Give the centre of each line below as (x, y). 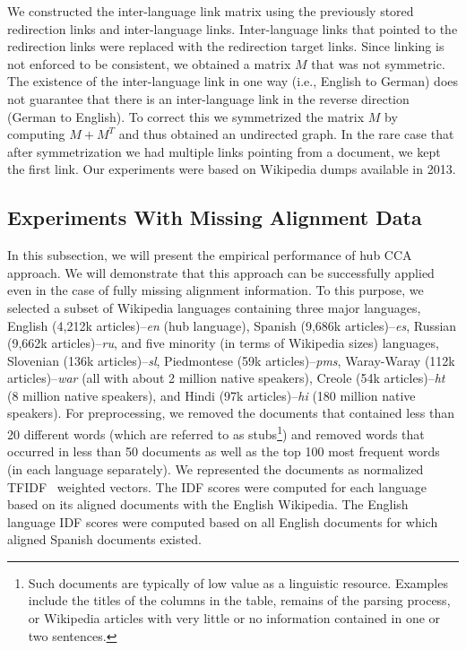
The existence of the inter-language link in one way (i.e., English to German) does (233, 81)
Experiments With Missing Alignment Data (215, 217)
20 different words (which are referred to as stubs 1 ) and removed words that (216, 433)
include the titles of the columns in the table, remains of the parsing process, (239, 600)
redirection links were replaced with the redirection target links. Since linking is (226, 46)
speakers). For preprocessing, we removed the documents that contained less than (231, 413)
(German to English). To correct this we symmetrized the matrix (186, 116)
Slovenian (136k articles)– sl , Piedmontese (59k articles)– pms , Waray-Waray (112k (231, 360)
